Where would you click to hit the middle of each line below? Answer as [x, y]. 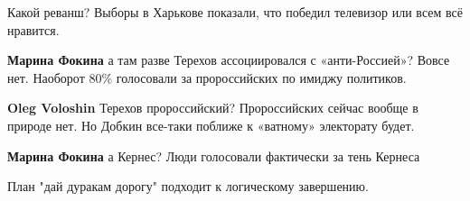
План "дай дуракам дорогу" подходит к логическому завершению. [188, 186]
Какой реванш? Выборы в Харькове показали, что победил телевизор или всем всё [235, 12]
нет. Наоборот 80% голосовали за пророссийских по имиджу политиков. [207, 77]
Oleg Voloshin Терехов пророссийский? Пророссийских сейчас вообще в [213, 108]
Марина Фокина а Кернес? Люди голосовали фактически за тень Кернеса [214, 155]
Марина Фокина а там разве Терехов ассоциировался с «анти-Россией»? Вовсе [229, 60]
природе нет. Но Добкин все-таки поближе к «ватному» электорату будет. [211, 125]
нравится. [33, 29]
